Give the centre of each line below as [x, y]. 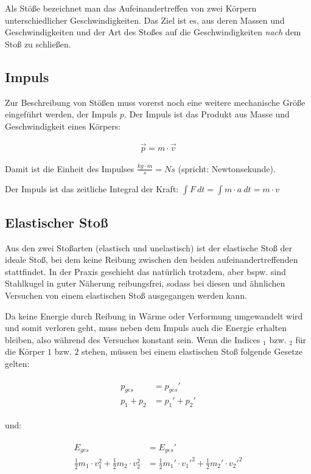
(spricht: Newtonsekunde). [227, 168]
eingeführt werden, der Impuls [61, 114]
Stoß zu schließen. [38, 44]
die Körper [25, 351]
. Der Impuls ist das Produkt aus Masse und [207, 114]
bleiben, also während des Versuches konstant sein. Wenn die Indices [133, 339]
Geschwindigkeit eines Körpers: [63, 126]
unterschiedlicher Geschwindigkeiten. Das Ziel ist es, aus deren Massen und [145, 20]
